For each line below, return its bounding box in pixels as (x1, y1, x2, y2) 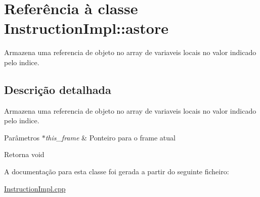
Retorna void (4, 149, 45, 160)
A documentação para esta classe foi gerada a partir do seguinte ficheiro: (4, 166, 229, 177)
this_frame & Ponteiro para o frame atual (45, 132, 176, 142)
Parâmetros (4, 132, 39, 142)
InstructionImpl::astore (4, 18, 168, 38)
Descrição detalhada (4, 81, 111, 97)
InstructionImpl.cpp (4, 183, 66, 193)
